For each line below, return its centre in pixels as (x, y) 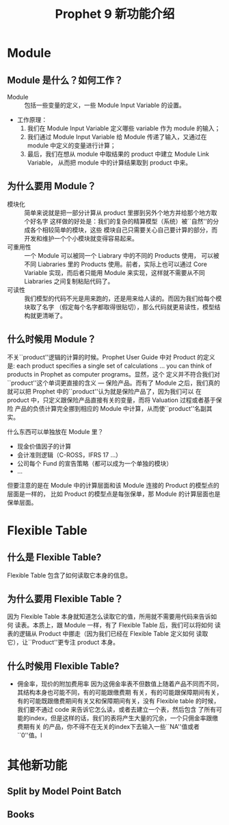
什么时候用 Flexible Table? (63, 666)
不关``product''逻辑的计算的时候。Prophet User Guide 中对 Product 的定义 (111, 357)
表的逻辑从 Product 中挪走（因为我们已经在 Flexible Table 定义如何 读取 (108, 634)
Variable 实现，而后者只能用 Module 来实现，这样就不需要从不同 (114, 272)
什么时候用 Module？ (52, 339)
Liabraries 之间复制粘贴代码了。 (69, 281)
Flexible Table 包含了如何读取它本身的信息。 (69, 575)
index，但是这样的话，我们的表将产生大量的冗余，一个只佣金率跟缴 (124, 718)
